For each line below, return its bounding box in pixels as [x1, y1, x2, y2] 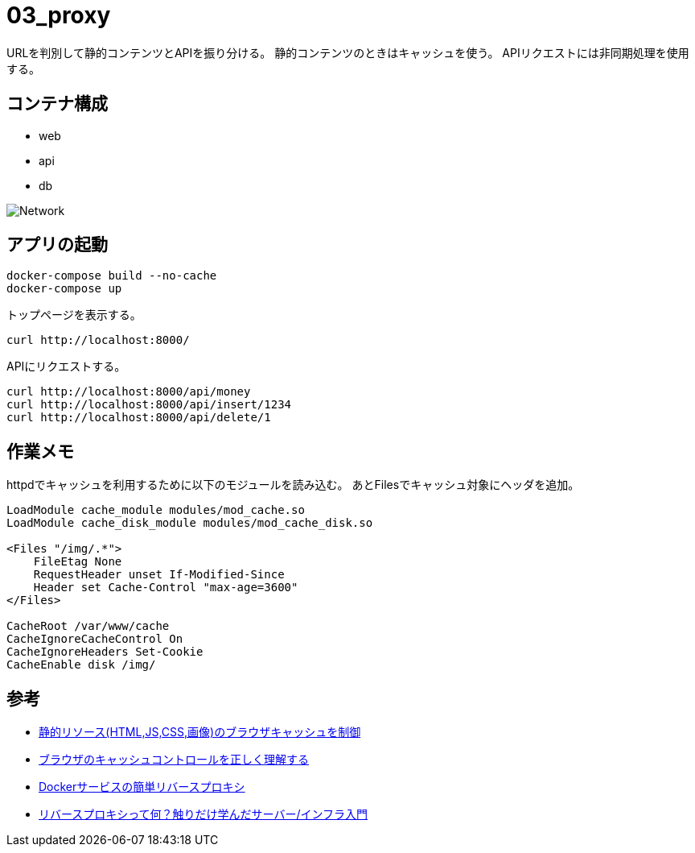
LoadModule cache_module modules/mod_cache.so [6, 503, 305, 517]
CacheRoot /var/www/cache [6, 619, 170, 633]
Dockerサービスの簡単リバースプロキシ [39, 780, 245, 794]
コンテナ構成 [6, 93, 108, 114]
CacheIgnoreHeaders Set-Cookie [6, 645, 204, 659]
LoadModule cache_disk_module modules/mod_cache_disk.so [6, 516, 373, 530]
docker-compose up [6, 282, 122, 296]
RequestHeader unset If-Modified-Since [33, 568, 285, 582]
